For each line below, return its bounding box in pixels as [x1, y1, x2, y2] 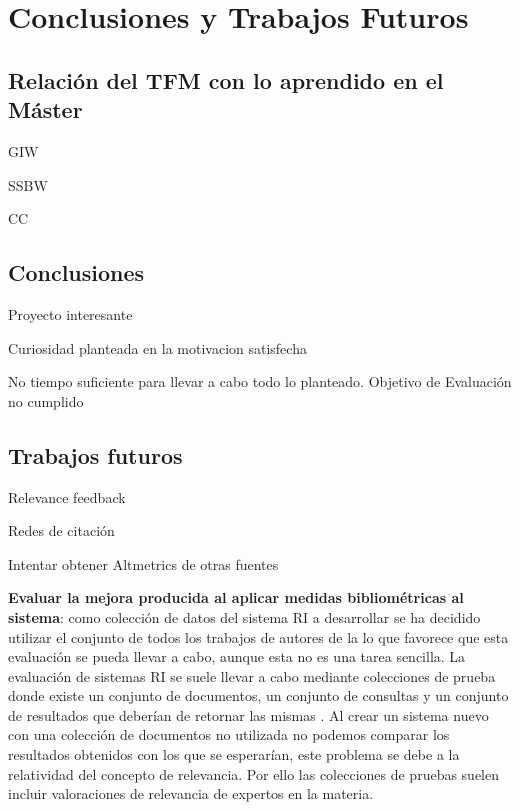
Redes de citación [8, 520, 115, 541]
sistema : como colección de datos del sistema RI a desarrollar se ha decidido [8, 606, 481, 627]
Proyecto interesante [8, 303, 133, 324]
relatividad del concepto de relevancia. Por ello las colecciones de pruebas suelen [8, 763, 500, 784]
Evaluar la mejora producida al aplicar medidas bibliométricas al [8, 587, 464, 608]
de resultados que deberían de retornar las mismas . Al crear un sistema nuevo [8, 704, 489, 725]
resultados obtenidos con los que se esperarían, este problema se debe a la [8, 744, 460, 765]
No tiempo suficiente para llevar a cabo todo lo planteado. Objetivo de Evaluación [8, 371, 512, 392]
